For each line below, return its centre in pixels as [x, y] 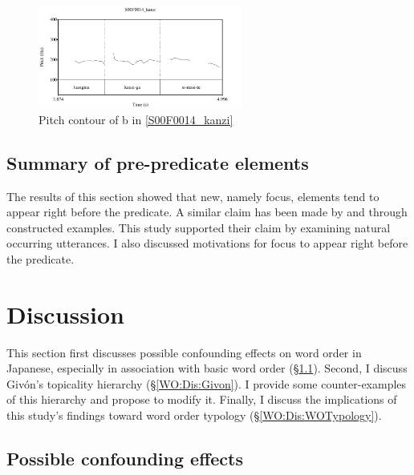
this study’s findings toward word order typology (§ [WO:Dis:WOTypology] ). [194, 415]
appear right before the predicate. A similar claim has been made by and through [207, 212]
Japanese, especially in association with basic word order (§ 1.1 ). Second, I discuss [207, 368]
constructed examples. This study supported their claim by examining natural [199, 227]
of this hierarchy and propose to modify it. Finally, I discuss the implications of [202, 399]
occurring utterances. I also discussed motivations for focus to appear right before [207, 243]
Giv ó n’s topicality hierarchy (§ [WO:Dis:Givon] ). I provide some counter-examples [207, 383]
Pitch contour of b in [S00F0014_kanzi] [136, 119]
